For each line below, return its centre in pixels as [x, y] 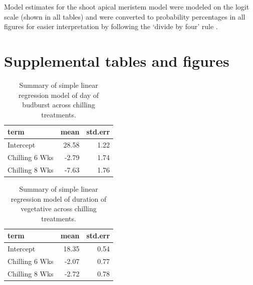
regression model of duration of [59, 198]
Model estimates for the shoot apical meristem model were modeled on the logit [127, 7]
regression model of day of [59, 95]
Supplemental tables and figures [117, 60]
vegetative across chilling [59, 208]
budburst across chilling [59, 105]
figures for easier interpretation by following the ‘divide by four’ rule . [111, 26]
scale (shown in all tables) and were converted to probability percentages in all [125, 16]
